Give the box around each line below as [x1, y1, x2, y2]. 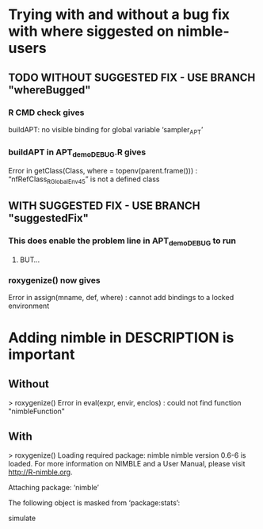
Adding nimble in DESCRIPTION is [8, 329, 234, 347]
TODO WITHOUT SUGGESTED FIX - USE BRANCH [8, 70, 256, 84]
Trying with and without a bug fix [8, 6, 231, 24]
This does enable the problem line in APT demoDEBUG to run [8, 235, 236, 248]
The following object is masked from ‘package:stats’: [8, 498, 181, 508]
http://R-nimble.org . [8, 467, 73, 477]
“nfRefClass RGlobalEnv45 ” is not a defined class [8, 174, 160, 186]
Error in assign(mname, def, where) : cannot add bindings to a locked [8, 293, 234, 303]
